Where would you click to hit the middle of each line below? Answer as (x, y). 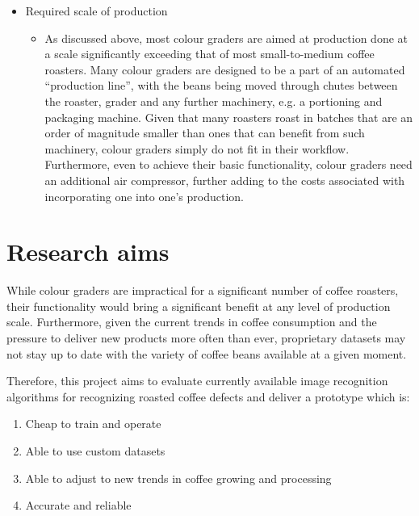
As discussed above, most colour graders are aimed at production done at (226, 38)
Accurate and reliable (78, 505)
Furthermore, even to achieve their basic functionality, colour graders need (228, 164)
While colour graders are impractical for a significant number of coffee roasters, (203, 290)
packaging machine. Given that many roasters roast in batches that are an (229, 117)
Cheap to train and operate (93, 424)
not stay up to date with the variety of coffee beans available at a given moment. (207, 353)
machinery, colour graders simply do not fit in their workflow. (197, 148)
